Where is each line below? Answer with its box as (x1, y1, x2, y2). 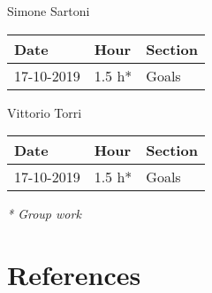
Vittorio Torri (7, 103, 82, 121)
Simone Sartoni (7, 2, 90, 19)
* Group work (7, 204, 81, 223)
